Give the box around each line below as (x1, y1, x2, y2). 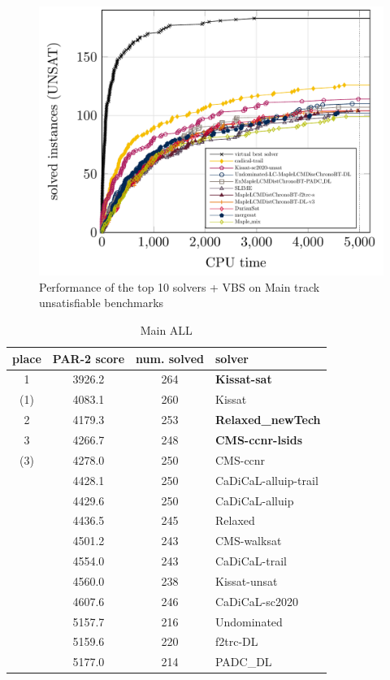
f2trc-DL (214, 633, 258, 650)
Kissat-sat (214, 370, 272, 388)
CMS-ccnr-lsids (214, 431, 303, 448)
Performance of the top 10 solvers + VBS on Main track (39, 278, 320, 295)
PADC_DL (214, 653, 272, 670)
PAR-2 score (52, 349, 125, 366)
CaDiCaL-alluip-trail (214, 471, 318, 488)
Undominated (214, 613, 283, 630)
